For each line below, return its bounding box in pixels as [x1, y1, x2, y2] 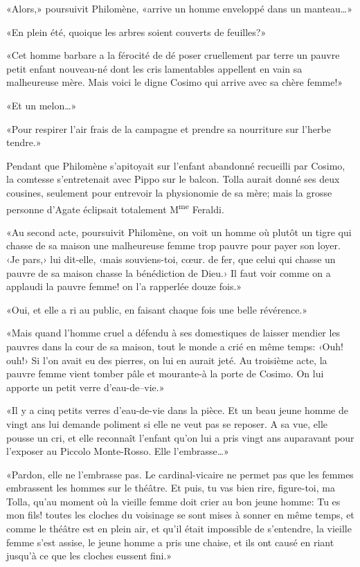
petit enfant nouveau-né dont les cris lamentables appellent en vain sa [6, 61, 303, 75]
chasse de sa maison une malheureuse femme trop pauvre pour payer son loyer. [6, 238, 341, 253]
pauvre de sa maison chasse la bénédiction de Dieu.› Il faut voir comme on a [6, 265, 331, 280]
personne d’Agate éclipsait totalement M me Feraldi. [6, 199, 224, 216]
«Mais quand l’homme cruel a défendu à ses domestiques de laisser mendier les [6, 325, 341, 340]
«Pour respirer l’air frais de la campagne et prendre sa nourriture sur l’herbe [6, 121, 331, 136]
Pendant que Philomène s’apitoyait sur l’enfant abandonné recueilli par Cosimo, [6, 158, 345, 172]
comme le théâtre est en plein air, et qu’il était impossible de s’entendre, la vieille [6, 521, 352, 536]
